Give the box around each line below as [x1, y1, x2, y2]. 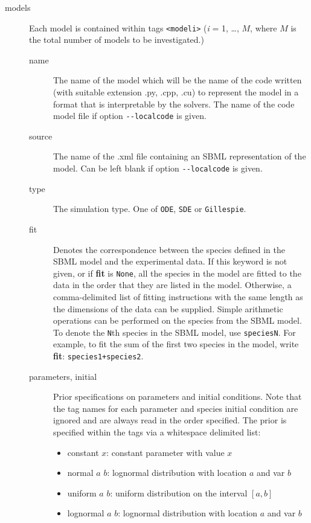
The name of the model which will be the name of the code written [53, 74, 302, 86]
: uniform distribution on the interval [110, 486, 248, 499]
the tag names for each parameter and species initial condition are [53, 402, 298, 414]
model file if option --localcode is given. [53, 109, 207, 122]
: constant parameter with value [106, 446, 225, 458]
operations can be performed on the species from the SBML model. [53, 314, 302, 327]
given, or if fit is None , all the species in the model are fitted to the [53, 266, 301, 279]
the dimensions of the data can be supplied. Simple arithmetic [53, 302, 283, 315]
